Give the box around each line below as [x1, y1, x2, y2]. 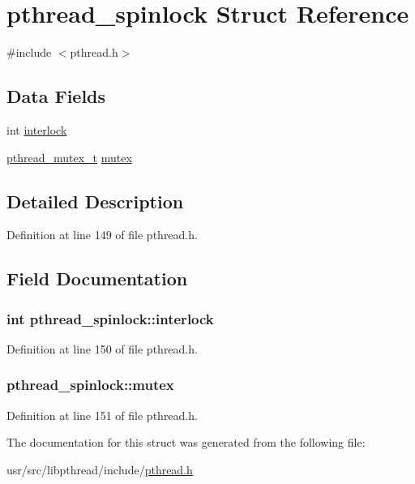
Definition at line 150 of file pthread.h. [6, 340, 198, 357]
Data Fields [6, 84, 106, 109]
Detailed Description [6, 188, 184, 213]
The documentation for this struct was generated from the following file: [6, 434, 366, 451]
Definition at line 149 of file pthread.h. [6, 226, 198, 243]
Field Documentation [6, 266, 188, 291]
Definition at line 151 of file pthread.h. [6, 406, 198, 423]
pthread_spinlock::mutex [6, 375, 174, 395]
